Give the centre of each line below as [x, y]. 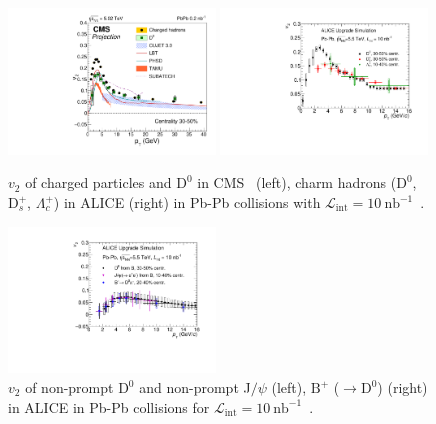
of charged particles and [98, 182]
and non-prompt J [195, 387]
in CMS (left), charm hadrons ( [297, 182]
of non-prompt [69, 387]
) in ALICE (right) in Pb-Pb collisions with [187, 202]
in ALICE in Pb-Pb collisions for [109, 406]
